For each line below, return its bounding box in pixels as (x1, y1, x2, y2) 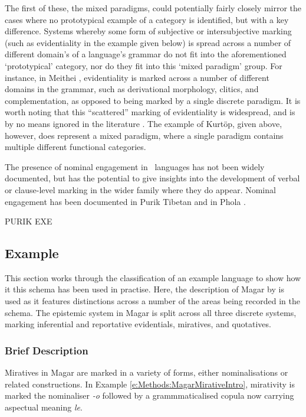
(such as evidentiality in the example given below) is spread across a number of (5, 36, 291, 48)
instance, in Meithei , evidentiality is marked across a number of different (5, 71, 269, 83)
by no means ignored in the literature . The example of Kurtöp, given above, (5, 117, 282, 129)
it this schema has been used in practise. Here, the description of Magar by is (5, 283, 284, 295)
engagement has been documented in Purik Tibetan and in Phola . (5, 195, 246, 207)
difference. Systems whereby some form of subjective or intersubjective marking (5, 25, 292, 37)
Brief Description (5, 343, 88, 357)
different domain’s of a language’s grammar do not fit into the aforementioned (5, 48, 287, 60)
